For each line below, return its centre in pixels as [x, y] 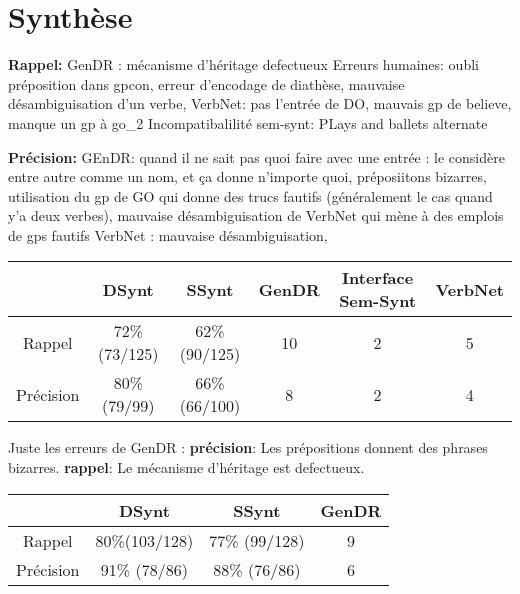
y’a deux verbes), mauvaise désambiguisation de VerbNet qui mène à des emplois [256, 215]
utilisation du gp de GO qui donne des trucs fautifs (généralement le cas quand [250, 195]
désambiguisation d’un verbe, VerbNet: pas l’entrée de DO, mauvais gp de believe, [260, 103]
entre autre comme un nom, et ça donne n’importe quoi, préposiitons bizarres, [247, 176]
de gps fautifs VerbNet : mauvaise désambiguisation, [168, 234]
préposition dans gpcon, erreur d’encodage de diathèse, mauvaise [206, 83]
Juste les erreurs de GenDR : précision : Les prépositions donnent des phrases [248, 447]
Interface [378, 278]
